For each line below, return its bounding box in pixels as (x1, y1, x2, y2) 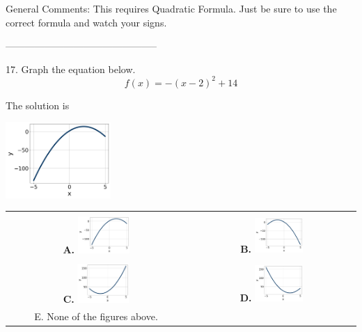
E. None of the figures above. (34, 308, 158, 323)
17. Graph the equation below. (6, 61, 136, 76)
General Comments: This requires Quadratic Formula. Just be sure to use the (6, 1, 337, 15)
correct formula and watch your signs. (6, 15, 167, 29)
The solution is (6, 97, 70, 112)
